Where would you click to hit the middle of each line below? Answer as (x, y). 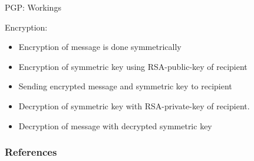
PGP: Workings (33, 7)
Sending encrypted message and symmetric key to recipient (125, 86)
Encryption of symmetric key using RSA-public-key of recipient (133, 66)
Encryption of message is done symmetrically (100, 47)
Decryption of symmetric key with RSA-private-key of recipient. (134, 105)
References (31, 152)
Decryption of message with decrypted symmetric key (115, 125)
